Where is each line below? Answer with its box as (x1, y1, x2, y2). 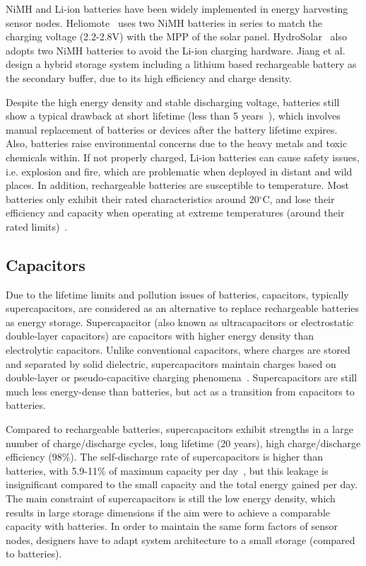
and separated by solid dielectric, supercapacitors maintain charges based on (6, 356, 336, 371)
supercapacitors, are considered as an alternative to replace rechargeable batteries (6, 301, 360, 316)
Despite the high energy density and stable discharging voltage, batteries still (6, 94, 340, 109)
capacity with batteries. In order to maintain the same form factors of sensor (6, 519, 338, 533)
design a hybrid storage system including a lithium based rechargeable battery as (6, 57, 357, 71)
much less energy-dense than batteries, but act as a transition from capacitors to (6, 383, 355, 398)
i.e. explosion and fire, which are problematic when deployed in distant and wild (6, 163, 353, 178)
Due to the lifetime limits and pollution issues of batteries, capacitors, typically (6, 287, 349, 301)
